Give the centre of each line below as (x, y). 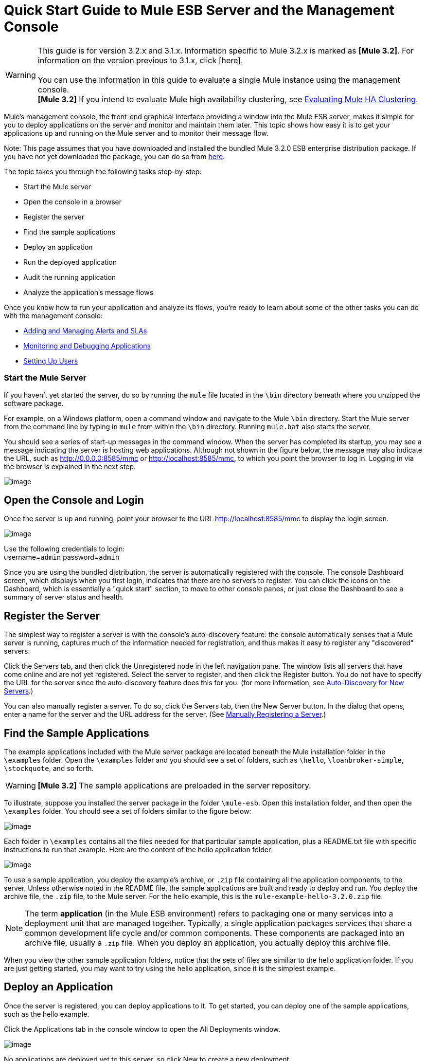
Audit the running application (70, 277)
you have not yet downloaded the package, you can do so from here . (115, 156)
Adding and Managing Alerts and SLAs (85, 330)
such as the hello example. (47, 1014)
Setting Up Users (51, 361)
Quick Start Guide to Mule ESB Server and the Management (199, 10)
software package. (34, 403)
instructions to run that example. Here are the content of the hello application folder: (139, 850)
